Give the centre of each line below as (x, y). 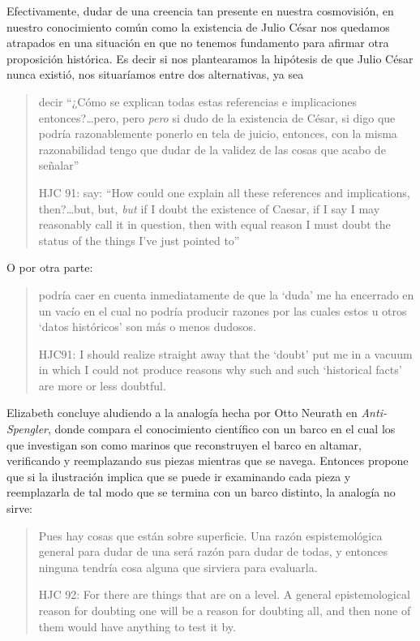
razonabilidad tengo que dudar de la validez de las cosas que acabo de (212, 149)
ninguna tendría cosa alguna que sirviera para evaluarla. (178, 567)
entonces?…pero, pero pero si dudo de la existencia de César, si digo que (217, 117)
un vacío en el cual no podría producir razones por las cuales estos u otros (223, 310)
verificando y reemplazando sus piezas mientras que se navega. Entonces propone (208, 460)
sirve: (20, 508)
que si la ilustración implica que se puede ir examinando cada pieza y (179, 476)
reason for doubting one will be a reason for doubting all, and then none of (225, 610)
